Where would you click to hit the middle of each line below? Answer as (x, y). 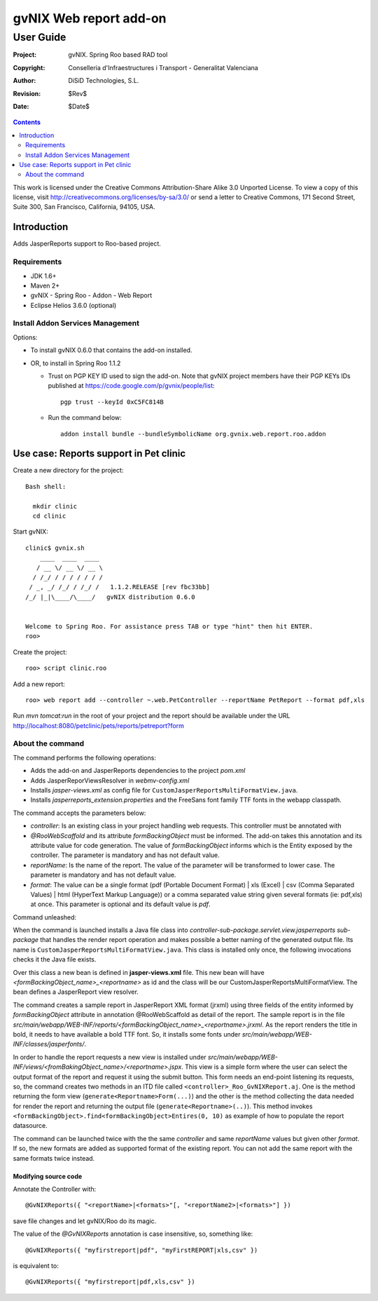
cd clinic (49, 516)
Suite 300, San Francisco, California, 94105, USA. (84, 207)
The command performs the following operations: (85, 757)
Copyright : (29, 67)
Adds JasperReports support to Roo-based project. (87, 244)
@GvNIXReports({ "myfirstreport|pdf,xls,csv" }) (110, 1282)
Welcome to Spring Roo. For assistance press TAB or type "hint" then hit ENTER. (169, 626)
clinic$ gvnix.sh (55, 548)
